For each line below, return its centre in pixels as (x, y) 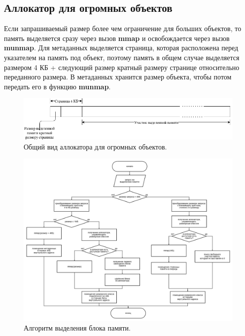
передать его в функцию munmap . (57, 86)
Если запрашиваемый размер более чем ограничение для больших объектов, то (123, 28)
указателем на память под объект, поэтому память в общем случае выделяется (122, 57)
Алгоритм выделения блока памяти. (77, 328)
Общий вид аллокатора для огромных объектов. (95, 146)
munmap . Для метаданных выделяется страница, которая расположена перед (121, 48)
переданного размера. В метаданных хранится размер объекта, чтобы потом (118, 77)
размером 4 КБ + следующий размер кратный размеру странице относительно (122, 67)
